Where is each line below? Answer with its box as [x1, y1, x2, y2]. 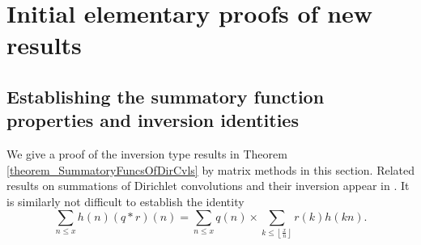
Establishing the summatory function [6, 83, 325, 108]
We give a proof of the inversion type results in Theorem [6, 146, 287, 163]
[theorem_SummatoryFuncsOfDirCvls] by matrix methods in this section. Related [6, 161, 415, 178]
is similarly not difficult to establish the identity [6, 192, 245, 209]
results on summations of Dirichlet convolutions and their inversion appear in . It [6, 177, 410, 194]
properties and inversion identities [6, 108, 299, 133]
